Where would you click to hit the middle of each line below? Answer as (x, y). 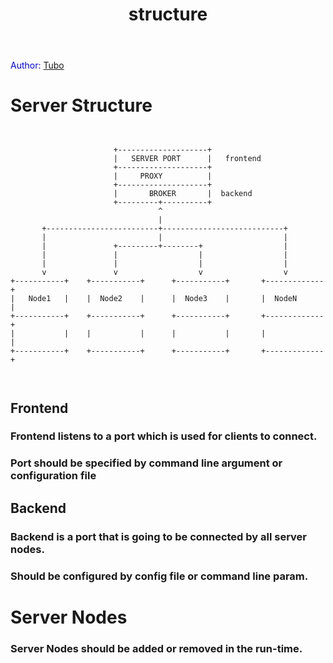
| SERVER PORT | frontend (187, 159)
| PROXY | (163, 176)
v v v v (164, 273)
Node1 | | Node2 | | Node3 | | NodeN (163, 299)
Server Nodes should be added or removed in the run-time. (156, 648)
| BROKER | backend (183, 194)
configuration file (53, 476)
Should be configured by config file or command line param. (159, 576)
